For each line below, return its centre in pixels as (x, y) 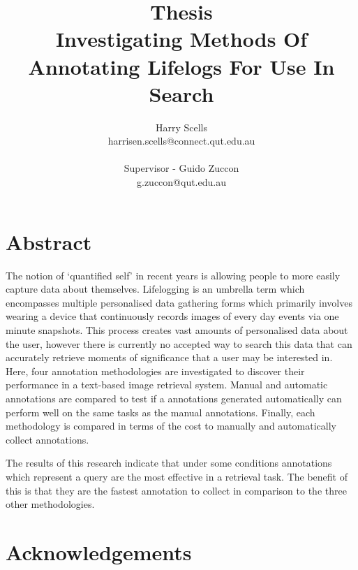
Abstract (49, 241)
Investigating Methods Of (181, 39)
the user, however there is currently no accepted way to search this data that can (179, 343)
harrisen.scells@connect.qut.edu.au (181, 141)
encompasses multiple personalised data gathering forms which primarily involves (179, 302)
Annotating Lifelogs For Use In (181, 66)
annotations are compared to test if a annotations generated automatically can (174, 398)
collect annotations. (47, 439)
